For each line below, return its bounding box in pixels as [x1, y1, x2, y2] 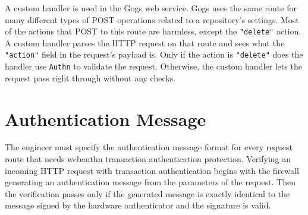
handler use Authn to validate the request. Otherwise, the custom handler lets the [5, 60, 302, 72]
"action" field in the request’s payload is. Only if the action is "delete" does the [5, 48, 303, 61]
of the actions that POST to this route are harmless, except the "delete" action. [5, 25, 301, 37]
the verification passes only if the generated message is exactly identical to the [5, 187, 290, 200]
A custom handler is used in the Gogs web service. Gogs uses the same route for [5, 2, 297, 14]
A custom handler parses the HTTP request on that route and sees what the [5, 36, 285, 49]
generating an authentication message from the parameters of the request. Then [5, 176, 296, 188]
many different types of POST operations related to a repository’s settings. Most [5, 13, 299, 26]
